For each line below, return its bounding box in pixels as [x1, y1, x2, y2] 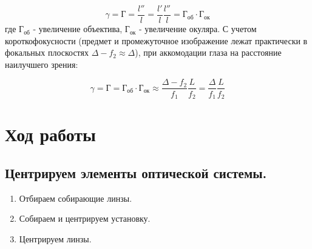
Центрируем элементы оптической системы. [5, 163, 267, 182]
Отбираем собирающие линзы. [19, 191, 132, 204]
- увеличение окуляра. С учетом [139, 22, 257, 35]
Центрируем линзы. [19, 232, 92, 245]
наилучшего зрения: [5, 58, 78, 70]
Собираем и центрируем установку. [19, 212, 151, 225]
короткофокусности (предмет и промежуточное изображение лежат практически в [5, 34, 308, 47]
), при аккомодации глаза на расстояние [135, 46, 282, 59]
